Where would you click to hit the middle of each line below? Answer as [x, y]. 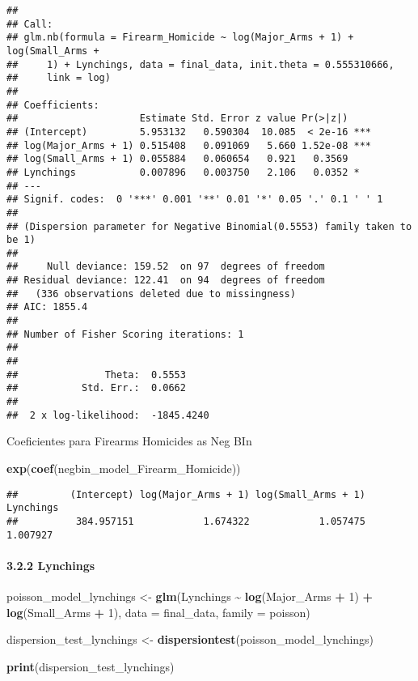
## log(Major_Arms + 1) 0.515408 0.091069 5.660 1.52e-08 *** [189, 145]
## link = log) [59, 78]
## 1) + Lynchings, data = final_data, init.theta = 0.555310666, [201, 64]
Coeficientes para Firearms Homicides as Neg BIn [129, 441]
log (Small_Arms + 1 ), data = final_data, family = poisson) [158, 612]
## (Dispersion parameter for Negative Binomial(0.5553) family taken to [209, 226]
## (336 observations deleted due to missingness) [151, 294]
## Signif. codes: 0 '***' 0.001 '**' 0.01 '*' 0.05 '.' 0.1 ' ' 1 [195, 200]
